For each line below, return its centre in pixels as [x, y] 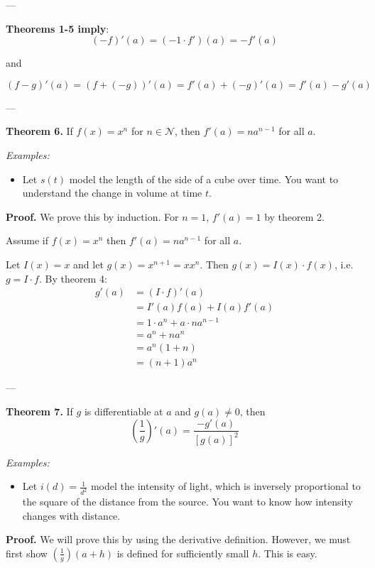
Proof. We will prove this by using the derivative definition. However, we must [178, 539]
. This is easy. [288, 553]
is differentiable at [124, 411]
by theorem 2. [294, 216]
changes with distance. [71, 515]
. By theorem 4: [73, 278]
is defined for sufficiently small [183, 553]
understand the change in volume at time [112, 193]
